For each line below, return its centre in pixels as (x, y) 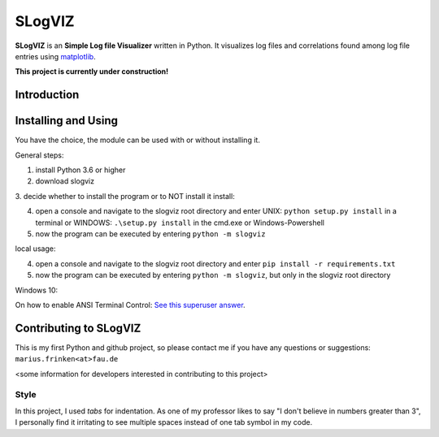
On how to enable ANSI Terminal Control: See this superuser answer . (130, 305)
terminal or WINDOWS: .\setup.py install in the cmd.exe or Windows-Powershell (180, 223)
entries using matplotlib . (56, 56)
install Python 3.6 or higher (80, 170)
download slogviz (65, 181)
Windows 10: (37, 290)
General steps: (39, 155)
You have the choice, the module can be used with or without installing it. (137, 140)
